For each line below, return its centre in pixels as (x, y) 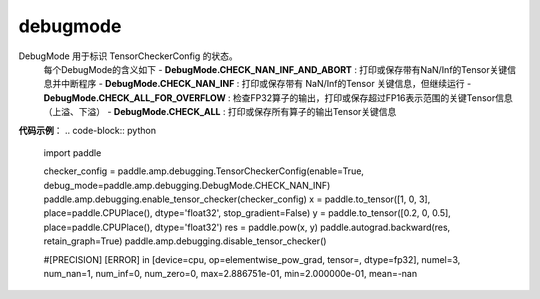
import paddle (72, 152)
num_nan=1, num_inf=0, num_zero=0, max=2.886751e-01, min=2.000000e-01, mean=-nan (230, 274)
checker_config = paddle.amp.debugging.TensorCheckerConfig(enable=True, (204, 171)
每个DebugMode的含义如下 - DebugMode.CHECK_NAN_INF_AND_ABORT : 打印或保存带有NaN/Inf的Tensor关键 (275, 69)
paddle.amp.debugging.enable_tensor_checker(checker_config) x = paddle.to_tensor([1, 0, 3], (237, 199)
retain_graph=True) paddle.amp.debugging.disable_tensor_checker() (185, 241)
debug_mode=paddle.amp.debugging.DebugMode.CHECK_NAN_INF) (187, 185)
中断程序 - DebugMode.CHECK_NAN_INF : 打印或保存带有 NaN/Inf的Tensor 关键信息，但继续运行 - (266, 84)
